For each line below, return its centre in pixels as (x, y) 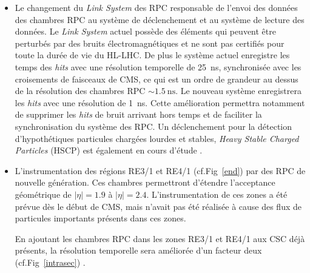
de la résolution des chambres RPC (80, 91)
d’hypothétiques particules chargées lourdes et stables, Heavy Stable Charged (157, 138)
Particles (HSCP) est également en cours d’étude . (109, 150)
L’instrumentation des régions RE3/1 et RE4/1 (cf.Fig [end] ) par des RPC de (160, 170)
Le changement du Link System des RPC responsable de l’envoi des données (156, 7)
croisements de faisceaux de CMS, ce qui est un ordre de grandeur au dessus (157, 79)
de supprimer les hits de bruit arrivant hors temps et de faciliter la (138, 114)
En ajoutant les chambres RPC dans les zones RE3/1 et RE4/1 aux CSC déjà (160, 238)
